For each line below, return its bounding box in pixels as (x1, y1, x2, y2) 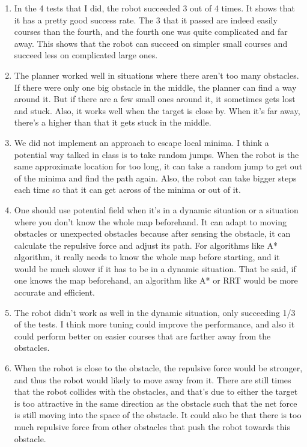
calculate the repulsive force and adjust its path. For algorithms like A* (14, 239, 278, 251)
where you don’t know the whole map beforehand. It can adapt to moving (14, 215, 287, 228)
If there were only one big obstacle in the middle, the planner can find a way (14, 81, 297, 93)
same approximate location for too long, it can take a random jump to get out (14, 160, 303, 172)
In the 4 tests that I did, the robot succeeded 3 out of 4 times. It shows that (14, 2, 295, 14)
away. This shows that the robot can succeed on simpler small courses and (14, 37, 288, 49)
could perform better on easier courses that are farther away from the (14, 329, 271, 342)
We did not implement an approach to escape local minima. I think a (14, 136, 269, 148)
